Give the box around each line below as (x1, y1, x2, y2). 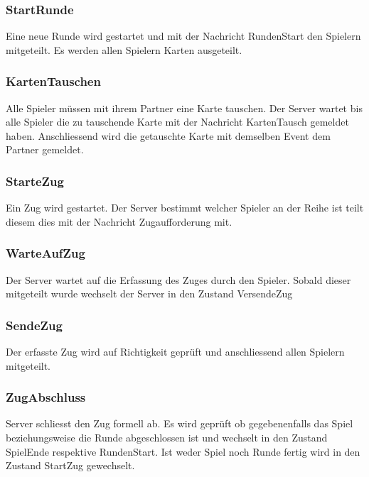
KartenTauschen (6, 72, 101, 90)
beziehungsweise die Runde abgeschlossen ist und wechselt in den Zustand (6, 430, 328, 445)
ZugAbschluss (6, 388, 86, 406)
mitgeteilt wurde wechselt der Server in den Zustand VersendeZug (6, 286, 293, 301)
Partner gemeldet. (6, 142, 84, 157)
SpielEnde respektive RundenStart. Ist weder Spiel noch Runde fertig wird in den (6, 444, 360, 459)
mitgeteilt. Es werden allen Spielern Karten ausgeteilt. (6, 42, 242, 57)
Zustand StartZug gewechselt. (6, 458, 135, 473)
